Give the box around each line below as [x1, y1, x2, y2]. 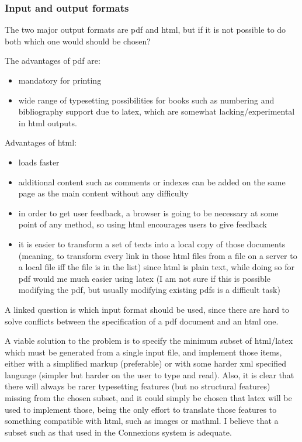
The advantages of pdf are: [5, 54, 100, 67]
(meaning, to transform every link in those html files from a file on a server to [18, 249, 297, 261]
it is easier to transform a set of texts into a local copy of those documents [18, 237, 286, 250]
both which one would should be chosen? [5, 34, 151, 47]
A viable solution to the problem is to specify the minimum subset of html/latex [5, 334, 293, 347]
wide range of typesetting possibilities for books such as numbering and [18, 94, 275, 106]
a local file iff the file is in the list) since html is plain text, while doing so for [18, 261, 294, 273]
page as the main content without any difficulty [18, 187, 189, 199]
